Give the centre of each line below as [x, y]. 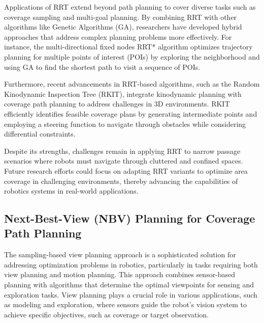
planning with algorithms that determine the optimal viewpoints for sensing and [129, 285]
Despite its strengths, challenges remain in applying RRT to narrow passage [122, 151]
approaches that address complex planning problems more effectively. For [118, 36]
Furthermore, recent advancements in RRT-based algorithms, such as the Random [132, 84]
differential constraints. [40, 134]
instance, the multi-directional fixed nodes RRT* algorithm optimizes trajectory [128, 47]
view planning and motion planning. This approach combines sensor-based [120, 274]
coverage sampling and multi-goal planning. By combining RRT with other [121, 17]
